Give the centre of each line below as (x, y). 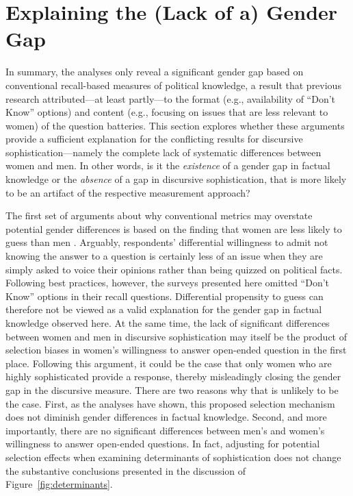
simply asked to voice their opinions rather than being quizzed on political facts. (174, 269)
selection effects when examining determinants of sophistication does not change (173, 457)
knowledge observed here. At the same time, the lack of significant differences (168, 323)
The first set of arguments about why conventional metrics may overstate (159, 215)
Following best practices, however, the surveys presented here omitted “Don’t (168, 283)
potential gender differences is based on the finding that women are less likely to (174, 228)
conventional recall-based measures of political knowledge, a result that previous (173, 85)
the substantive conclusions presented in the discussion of (126, 470)
